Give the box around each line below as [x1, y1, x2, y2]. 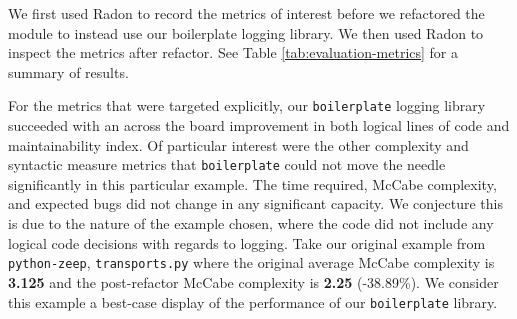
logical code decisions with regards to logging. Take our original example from [8, 232, 486, 253]
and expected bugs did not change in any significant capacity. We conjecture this [8, 193, 503, 214]
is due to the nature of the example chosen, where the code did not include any [8, 213, 494, 234]
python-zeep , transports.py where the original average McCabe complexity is [8, 252, 495, 273]
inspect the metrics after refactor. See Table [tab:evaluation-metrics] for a [8, 42, 459, 63]
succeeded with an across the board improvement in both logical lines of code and [8, 115, 510, 136]
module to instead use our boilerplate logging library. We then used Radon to [8, 22, 484, 43]
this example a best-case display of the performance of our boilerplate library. [8, 291, 498, 312]
